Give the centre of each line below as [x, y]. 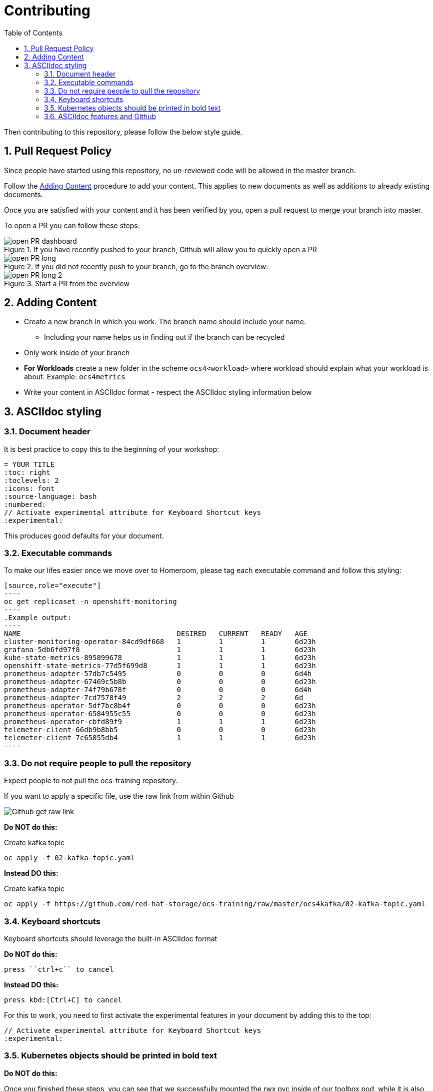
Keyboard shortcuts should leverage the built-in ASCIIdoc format [111, 938]
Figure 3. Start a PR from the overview [67, 283]
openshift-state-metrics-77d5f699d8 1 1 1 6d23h [160, 666]
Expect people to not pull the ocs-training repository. [91, 781]
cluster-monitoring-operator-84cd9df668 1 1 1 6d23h [160, 642]
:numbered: [25, 504]
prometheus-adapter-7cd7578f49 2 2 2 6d [154, 698]
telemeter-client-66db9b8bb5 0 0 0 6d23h [160, 730]
